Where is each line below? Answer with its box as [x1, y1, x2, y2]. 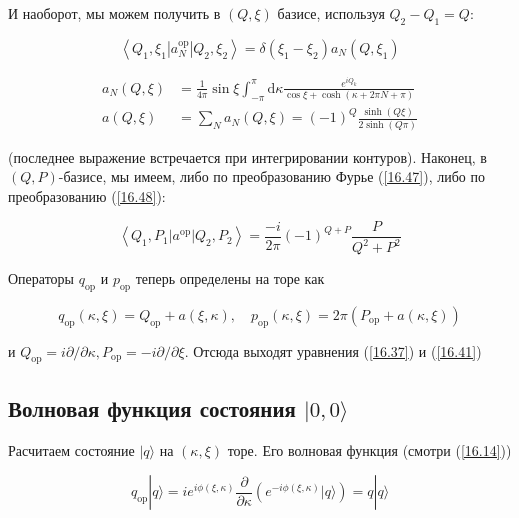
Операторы [8, 268, 75, 289]
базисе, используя [277, 3, 385, 23]
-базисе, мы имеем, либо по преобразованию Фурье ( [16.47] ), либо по [58, 166, 485, 187]
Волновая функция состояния [8, 392, 296, 423]
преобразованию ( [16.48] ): [8, 186, 166, 207]
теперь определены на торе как [135, 268, 325, 289]
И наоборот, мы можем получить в [8, 3, 221, 23]
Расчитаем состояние [8, 439, 135, 460]
